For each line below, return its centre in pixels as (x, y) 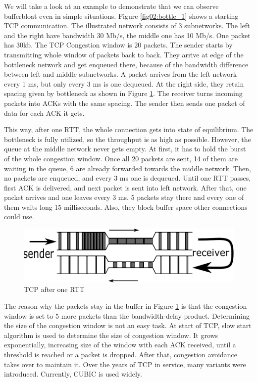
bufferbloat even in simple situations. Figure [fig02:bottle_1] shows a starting (121, 16)
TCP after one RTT (54, 289)
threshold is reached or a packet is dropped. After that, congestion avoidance (121, 354)
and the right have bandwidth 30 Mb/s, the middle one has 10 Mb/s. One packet (127, 35)
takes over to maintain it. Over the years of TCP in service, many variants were (125, 364)
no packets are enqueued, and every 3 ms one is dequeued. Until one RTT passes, (128, 178)
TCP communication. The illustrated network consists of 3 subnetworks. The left (127, 25)
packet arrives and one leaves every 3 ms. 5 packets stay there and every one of (124, 197)
